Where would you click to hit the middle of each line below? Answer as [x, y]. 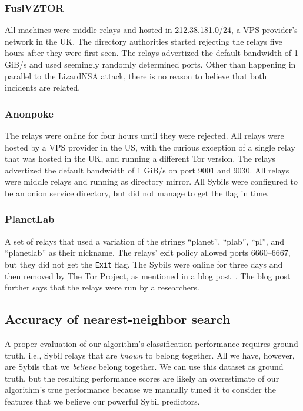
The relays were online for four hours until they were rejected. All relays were [144, 135]
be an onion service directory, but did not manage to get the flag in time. [137, 193]
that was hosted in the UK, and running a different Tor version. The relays [140, 158]
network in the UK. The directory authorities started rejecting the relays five [144, 41]
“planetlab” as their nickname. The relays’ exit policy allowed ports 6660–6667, [148, 253]
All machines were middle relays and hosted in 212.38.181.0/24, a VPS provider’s [151, 30]
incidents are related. [43, 87]
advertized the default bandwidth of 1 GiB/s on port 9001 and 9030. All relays [147, 170]
